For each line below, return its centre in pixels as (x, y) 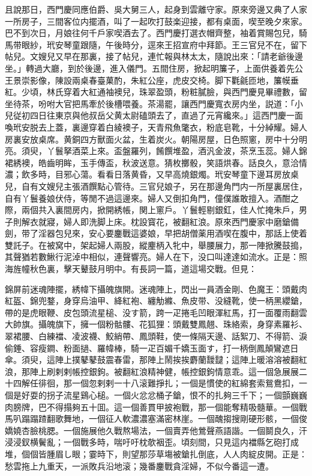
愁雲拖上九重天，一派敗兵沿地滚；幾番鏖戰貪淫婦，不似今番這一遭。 (139, 465)
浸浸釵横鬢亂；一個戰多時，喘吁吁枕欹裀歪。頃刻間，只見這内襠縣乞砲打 (148, 442)
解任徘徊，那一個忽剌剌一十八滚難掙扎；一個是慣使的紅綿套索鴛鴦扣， (160, 383)
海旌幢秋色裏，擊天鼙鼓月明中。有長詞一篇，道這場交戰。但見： (131, 269)
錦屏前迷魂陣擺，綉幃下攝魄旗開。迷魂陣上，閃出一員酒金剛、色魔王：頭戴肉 (156, 289)
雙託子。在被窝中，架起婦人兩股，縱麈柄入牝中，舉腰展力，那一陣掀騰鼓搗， (156, 245)
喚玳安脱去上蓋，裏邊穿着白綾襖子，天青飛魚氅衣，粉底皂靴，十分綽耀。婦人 (156, 127)
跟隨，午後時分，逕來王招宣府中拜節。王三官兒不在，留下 (193, 44)
